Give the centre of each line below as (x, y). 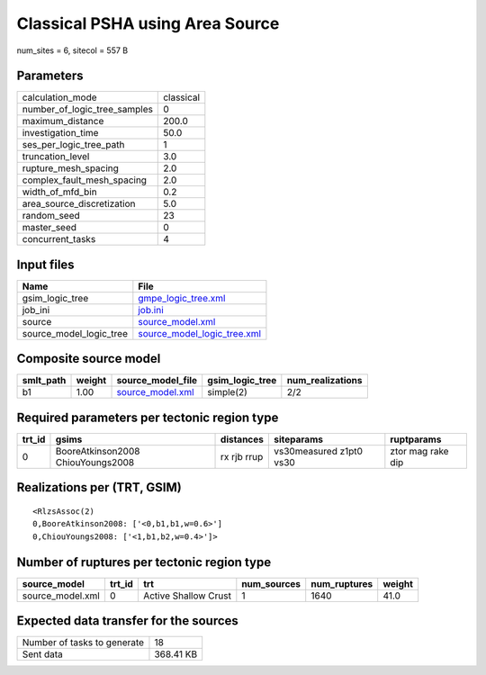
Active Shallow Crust (187, 596)
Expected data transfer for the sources (127, 621)
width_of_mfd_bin (60, 192)
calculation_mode (60, 97)
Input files (46, 264)
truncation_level (56, 157)
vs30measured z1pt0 (319, 451)
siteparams (299, 439)
